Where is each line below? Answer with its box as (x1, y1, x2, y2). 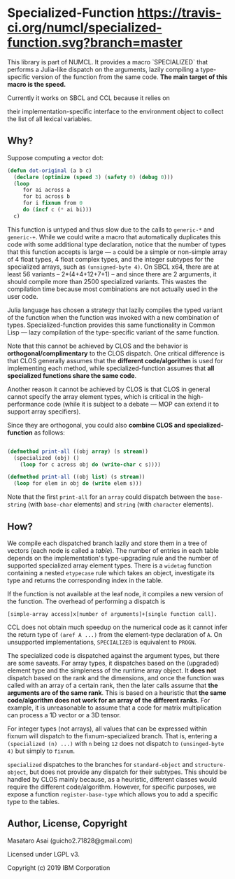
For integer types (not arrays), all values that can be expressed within (7, 724, 208, 733)
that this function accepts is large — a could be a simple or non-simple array (7, 247, 227, 256)
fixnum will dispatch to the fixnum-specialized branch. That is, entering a (7, 731, 218, 740)
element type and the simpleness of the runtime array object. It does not (7, 666, 217, 675)
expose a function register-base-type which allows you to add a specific (7, 789, 218, 799)
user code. (7, 292, 38, 300)
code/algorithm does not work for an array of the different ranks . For (7, 696, 211, 704)
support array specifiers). (7, 407, 81, 416)
